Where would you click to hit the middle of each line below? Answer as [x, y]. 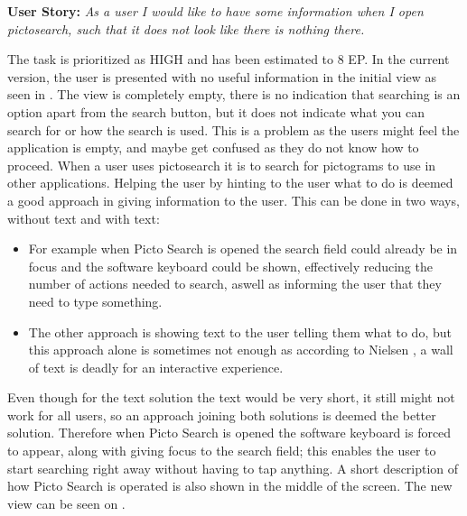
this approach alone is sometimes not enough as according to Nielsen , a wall [241, 350]
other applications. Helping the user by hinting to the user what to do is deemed [230, 183]
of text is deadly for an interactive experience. [156, 367]
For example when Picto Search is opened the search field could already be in [243, 249]
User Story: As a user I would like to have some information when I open [215, 11]
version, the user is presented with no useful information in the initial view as [222, 76]
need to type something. [95, 301]
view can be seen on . [66, 503]
